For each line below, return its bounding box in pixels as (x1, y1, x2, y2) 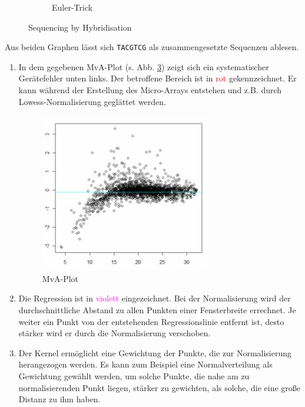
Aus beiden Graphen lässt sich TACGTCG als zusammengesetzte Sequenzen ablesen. (5, 41, 299, 53)
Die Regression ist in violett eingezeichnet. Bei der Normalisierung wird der (18, 292, 291, 304)
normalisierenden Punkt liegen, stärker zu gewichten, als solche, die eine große (18, 381, 301, 393)
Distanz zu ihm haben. (18, 393, 101, 405)
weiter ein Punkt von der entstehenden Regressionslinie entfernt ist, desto (18, 315, 284, 327)
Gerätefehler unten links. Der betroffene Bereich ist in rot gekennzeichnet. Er (18, 72, 297, 84)
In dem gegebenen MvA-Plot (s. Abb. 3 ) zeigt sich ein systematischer (18, 60, 269, 73)
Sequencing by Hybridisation (28, 21, 132, 33)
